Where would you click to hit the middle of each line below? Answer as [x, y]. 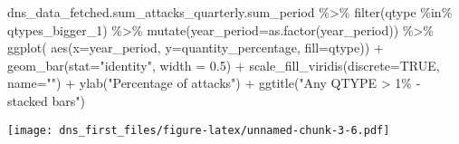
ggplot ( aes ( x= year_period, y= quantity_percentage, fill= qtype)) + [196, 48]
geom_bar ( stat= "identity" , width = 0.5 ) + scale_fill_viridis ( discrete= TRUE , [224, 65]
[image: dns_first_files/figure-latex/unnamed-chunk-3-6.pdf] [199, 130]
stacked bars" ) [46, 100]
